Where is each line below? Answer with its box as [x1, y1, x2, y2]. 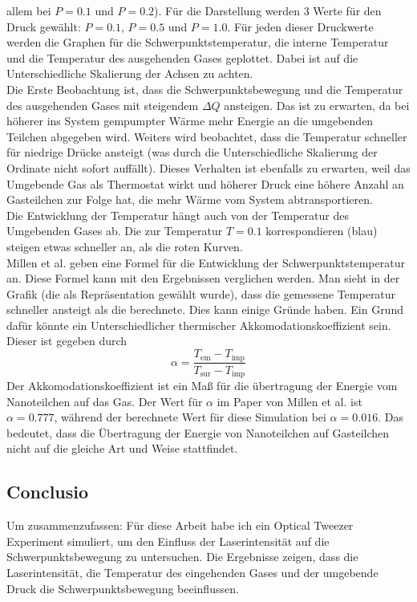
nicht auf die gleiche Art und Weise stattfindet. [6, 440, 238, 457]
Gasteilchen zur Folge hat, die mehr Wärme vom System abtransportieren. [6, 191, 373, 208]
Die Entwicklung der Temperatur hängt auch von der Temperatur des [6, 206, 349, 223]
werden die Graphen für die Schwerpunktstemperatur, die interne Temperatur [6, 34, 389, 51]
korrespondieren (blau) [265, 222, 378, 239]
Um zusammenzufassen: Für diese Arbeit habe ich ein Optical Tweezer [6, 517, 354, 534]
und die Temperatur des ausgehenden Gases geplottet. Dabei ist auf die [6, 49, 358, 66]
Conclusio [6, 479, 89, 504]
